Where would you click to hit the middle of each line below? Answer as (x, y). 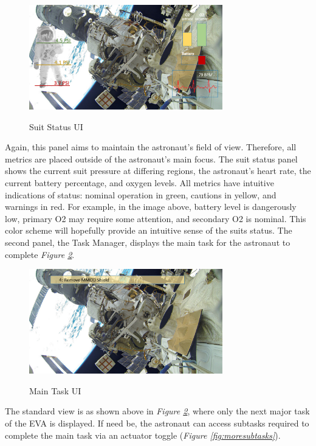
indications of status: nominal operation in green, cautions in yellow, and (141, 194)
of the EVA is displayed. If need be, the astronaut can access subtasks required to (157, 423)
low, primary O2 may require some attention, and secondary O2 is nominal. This (156, 218)
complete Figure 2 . (40, 254)
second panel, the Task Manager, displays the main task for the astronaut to (148, 242)
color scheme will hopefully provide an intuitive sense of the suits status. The (149, 230)
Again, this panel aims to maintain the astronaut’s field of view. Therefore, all (151, 147)
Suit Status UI (56, 126)
